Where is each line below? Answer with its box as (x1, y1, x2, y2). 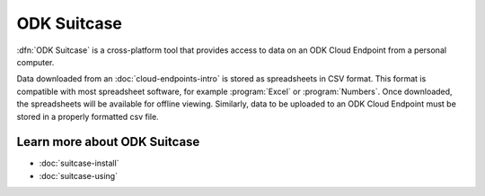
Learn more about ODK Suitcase (16, 134, 200, 149)
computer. (16, 56, 55, 67)
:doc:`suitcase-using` (39, 170, 119, 181)
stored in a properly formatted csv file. (16, 111, 159, 122)
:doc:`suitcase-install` (39, 158, 119, 169)
